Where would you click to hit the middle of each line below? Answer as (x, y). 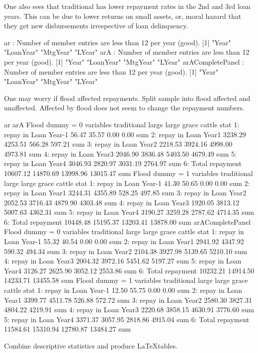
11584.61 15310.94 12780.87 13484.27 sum (68, 329)
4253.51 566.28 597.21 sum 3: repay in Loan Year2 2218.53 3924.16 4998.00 (118, 144)
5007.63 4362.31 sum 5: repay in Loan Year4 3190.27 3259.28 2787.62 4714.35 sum (129, 212)
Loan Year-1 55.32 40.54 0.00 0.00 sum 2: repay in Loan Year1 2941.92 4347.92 (124, 241)
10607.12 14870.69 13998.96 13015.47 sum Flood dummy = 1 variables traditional (129, 173)
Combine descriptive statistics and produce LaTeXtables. (91, 346)
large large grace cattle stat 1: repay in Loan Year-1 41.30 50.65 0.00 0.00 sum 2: (127, 183)
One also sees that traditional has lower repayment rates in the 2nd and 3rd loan (127, 6)
